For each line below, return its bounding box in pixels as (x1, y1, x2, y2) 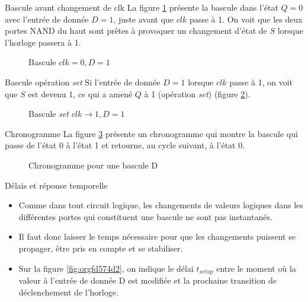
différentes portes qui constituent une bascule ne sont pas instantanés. (18, 210, 272, 222)
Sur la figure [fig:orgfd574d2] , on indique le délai (18, 262, 194, 274)
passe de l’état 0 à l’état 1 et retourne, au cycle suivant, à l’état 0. (5, 139, 245, 151)
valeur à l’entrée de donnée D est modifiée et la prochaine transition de (18, 274, 277, 286)
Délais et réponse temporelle (5, 179, 108, 191)
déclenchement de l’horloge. (18, 285, 118, 298)
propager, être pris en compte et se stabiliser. (18, 241, 183, 254)
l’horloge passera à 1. (5, 36, 81, 48)
